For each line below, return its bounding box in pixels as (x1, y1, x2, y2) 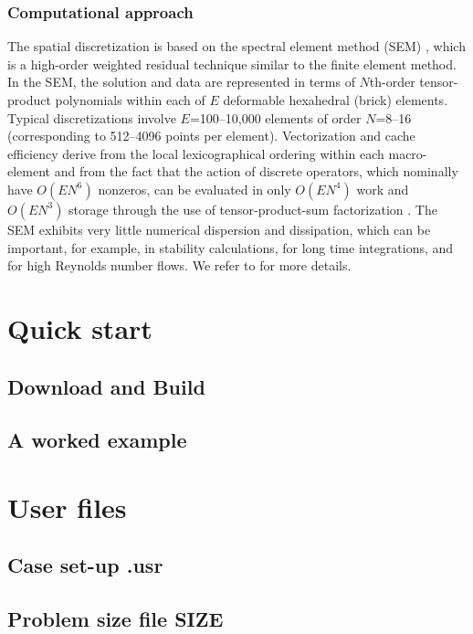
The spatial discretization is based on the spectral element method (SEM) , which (7, 37, 466, 56)
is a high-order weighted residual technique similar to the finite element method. (7, 54, 457, 73)
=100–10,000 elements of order (189, 108, 362, 127)
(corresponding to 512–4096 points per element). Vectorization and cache (7, 126, 415, 145)
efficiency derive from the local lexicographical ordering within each (7, 143, 384, 163)
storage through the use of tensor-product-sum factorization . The (68, 199, 437, 218)
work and (356, 179, 409, 198)
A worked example (7, 426, 187, 454)
